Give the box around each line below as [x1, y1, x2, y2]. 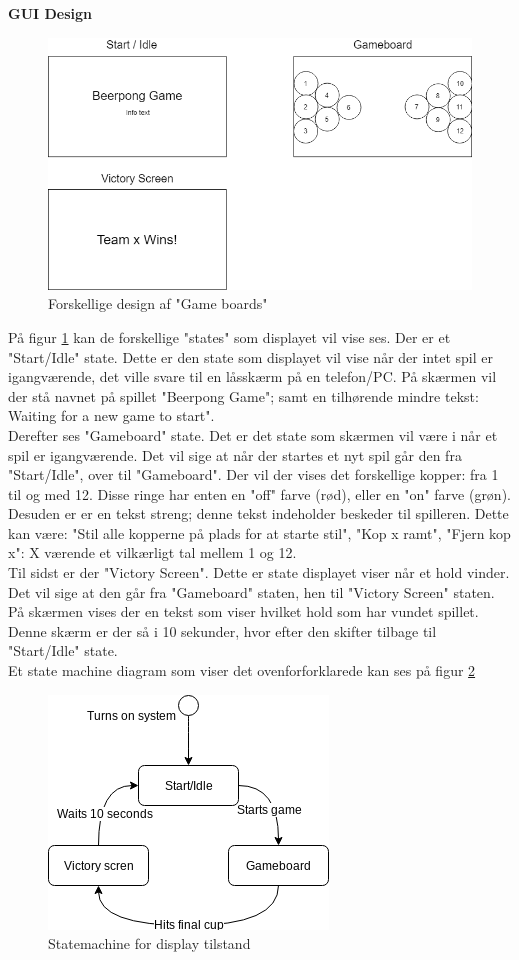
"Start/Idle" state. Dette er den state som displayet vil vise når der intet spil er [8, 346, 493, 367]
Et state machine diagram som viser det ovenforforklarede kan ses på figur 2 [8, 660, 476, 681]
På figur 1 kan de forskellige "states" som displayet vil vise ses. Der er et [8, 326, 451, 347]
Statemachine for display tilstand [48, 933, 251, 954]
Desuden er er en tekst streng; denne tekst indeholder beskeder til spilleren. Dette [8, 503, 509, 524]
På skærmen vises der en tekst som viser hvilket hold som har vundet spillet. [8, 601, 479, 622]
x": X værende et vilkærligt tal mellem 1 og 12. [8, 542, 297, 563]
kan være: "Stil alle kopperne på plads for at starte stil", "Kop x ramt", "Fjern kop [8, 522, 511, 543]
